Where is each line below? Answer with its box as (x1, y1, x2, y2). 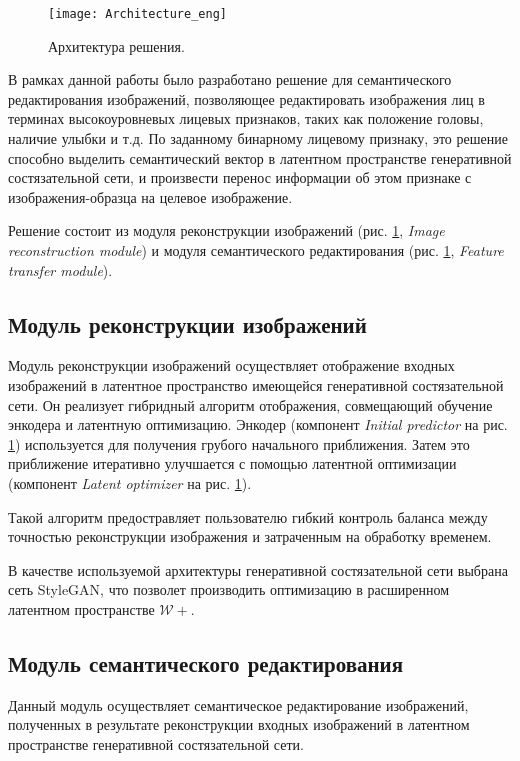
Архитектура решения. (48, 35, 185, 56)
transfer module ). (8, 259, 113, 280)
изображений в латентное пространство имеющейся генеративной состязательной (8, 374, 504, 395)
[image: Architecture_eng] (48, 7, 227, 21)
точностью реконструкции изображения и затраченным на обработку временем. (8, 526, 492, 547)
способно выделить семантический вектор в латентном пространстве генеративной (8, 147, 512, 168)
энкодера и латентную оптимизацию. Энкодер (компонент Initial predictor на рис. (8, 414, 508, 435)
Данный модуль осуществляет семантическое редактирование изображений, (8, 694, 469, 715)
